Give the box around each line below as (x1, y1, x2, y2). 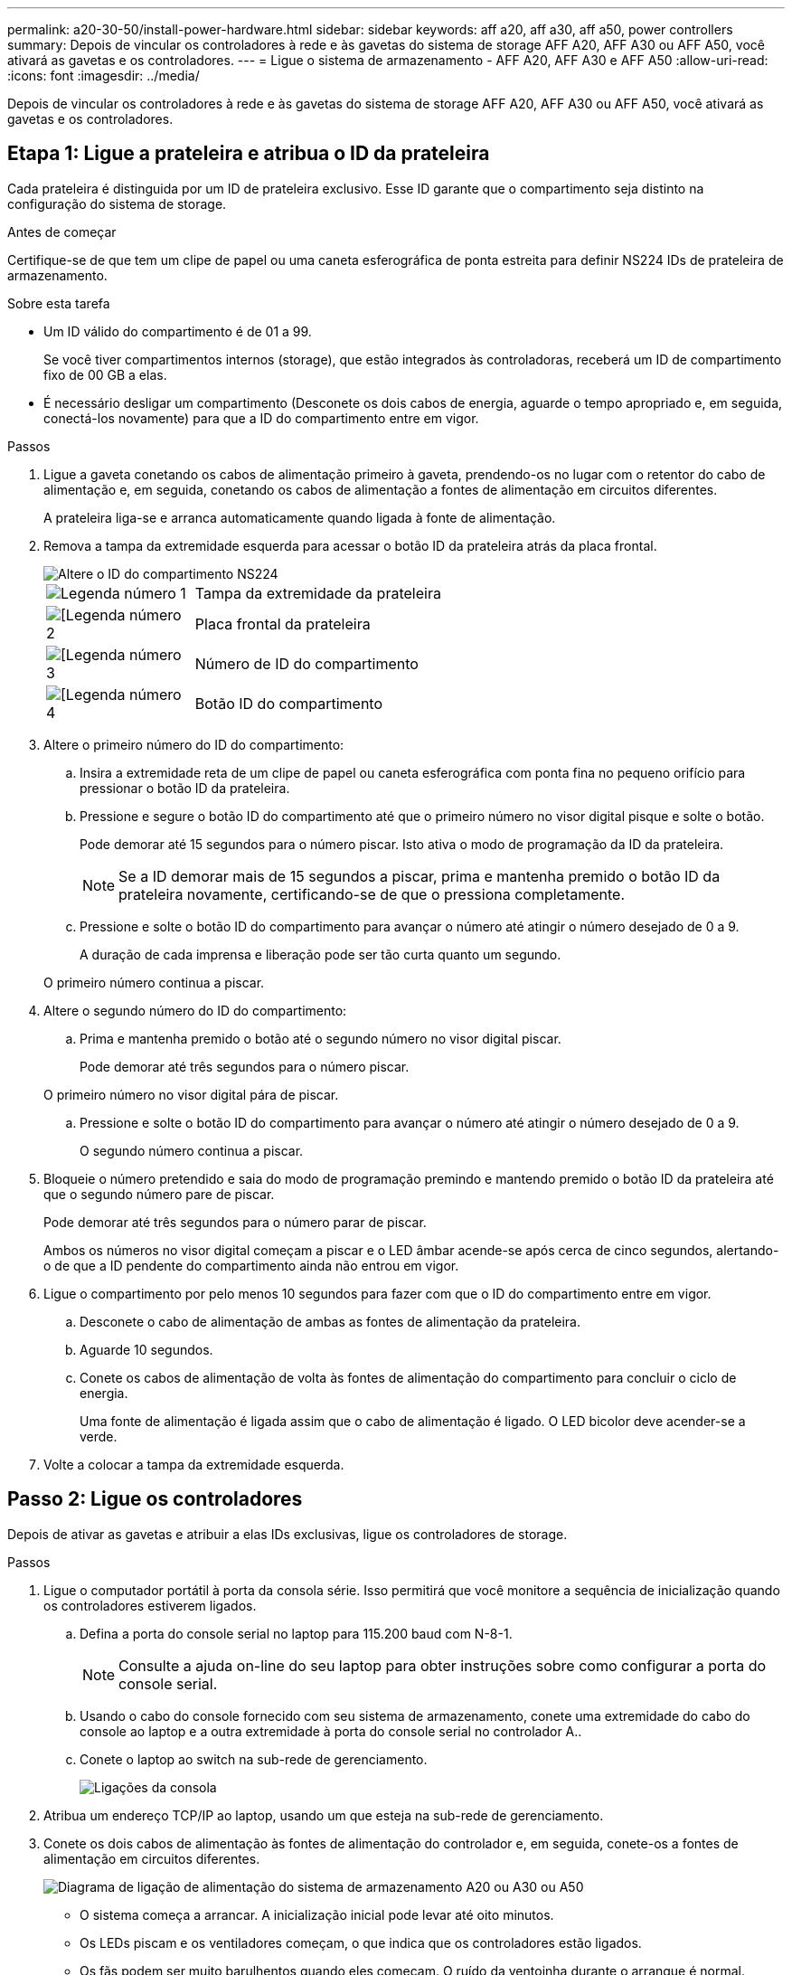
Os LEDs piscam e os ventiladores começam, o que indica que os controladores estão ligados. (80, 1934, 642, 1951)
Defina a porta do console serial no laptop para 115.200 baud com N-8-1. (80, 1625, 513, 1641)
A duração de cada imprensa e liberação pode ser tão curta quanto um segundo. (80, 946, 561, 962)
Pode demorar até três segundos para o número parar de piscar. (43, 1214, 427, 1230)
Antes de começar (7, 223, 117, 240)
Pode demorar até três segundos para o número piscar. (80, 1058, 410, 1074)
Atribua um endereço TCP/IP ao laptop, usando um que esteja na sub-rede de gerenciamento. (43, 1807, 604, 1823)
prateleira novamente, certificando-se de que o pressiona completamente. (118, 884, 626, 903)
